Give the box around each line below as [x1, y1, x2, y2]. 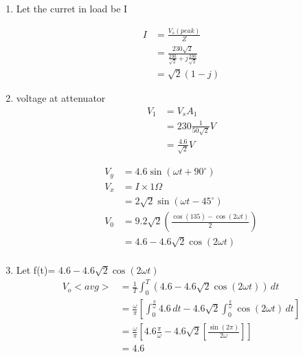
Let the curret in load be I [16, 1, 128, 15]
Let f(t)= [16, 263, 56, 277]
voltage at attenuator [16, 90, 106, 105]
